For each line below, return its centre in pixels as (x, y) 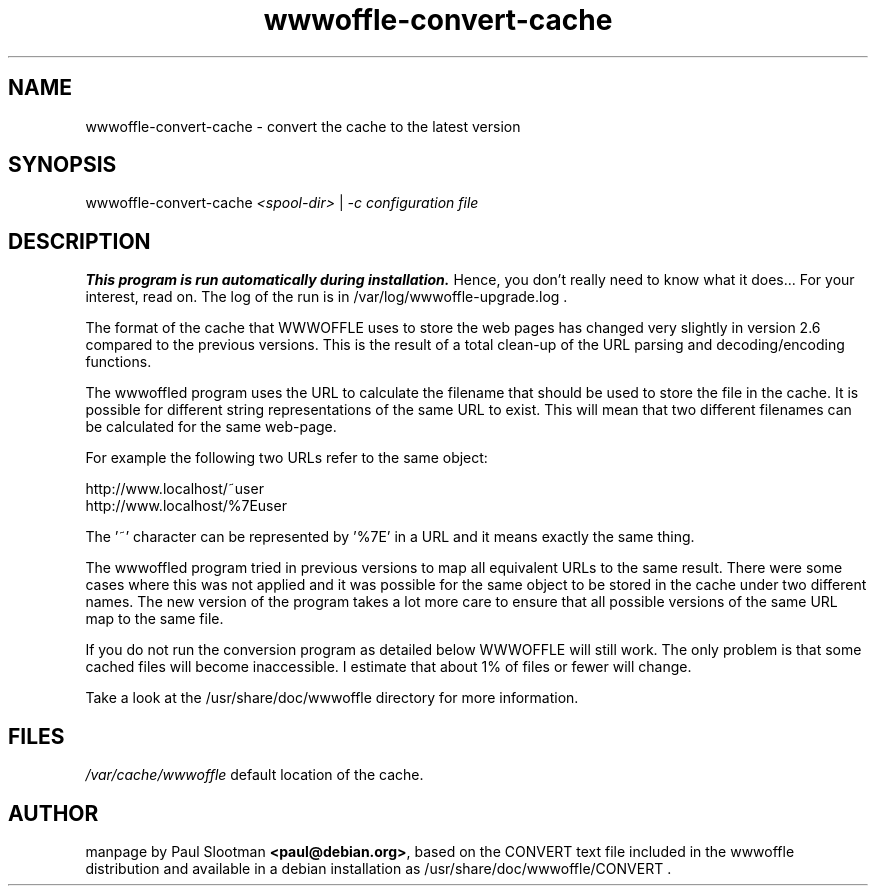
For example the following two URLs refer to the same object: (286, 458)
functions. (118, 362)
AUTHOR (53, 813)
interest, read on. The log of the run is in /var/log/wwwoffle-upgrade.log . (326, 297)
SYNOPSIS (62, 165)
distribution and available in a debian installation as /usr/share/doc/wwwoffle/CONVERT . (378, 868)
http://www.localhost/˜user (174, 489)
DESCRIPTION (79, 241)
